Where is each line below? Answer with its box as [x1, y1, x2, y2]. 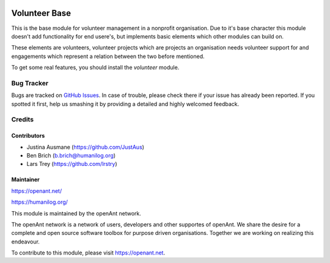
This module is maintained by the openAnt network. [11, 209, 142, 217]
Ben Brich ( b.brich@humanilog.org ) [26, 151, 116, 159]
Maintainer [11, 176, 40, 183]
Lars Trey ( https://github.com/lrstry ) [26, 160, 117, 168]
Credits [11, 115, 34, 124]
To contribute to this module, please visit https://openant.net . [11, 249, 165, 256]
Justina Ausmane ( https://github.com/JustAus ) [26, 143, 145, 151]
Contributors [11, 132, 45, 140]
